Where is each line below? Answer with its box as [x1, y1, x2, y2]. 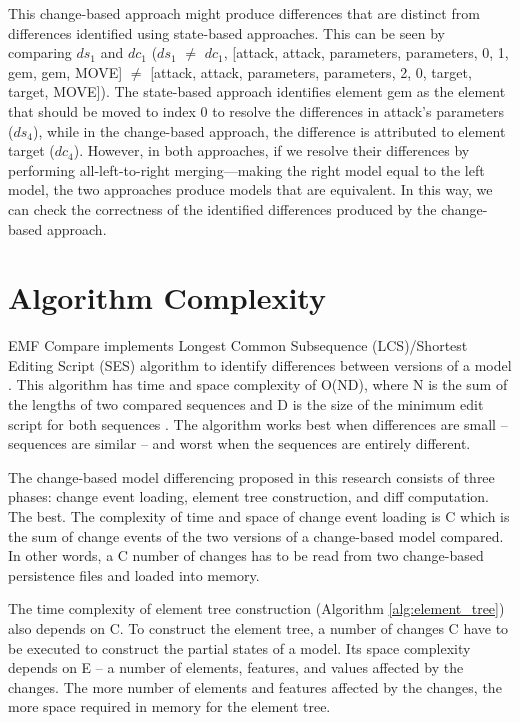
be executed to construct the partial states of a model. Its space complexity [8, 637, 471, 658]
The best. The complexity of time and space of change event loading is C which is [8, 506, 510, 526]
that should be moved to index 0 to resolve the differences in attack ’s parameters [8, 100, 504, 121]
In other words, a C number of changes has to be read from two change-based [8, 545, 484, 566]
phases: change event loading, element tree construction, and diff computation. [8, 486, 489, 507]
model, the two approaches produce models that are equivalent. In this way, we [8, 179, 493, 200]
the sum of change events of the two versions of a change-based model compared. [8, 525, 504, 546]
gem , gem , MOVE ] [8, 61, 123, 82]
